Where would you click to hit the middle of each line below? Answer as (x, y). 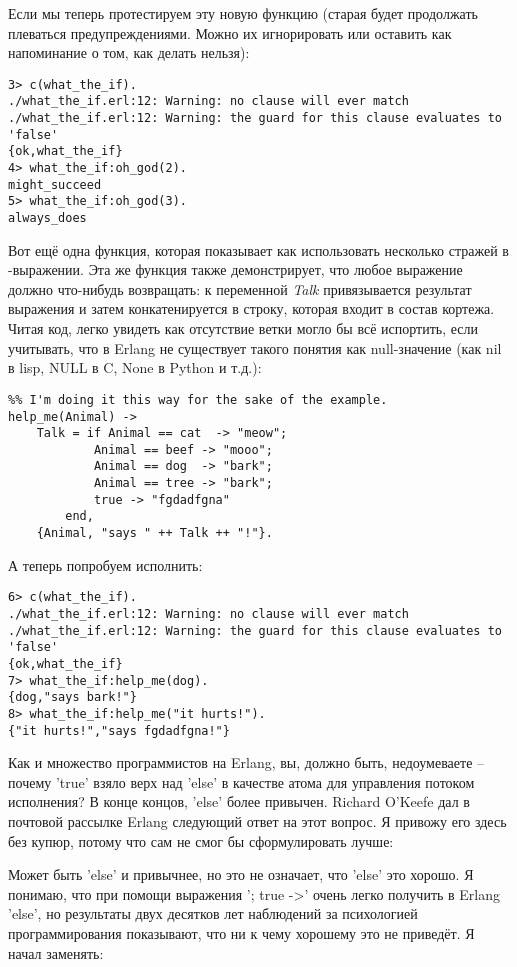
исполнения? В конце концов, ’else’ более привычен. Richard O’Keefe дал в (239, 801)
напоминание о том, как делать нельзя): (129, 52)
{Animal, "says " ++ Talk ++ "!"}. (154, 533)
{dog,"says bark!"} (72, 697)
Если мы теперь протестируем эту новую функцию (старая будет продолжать (243, 13)
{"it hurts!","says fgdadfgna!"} (119, 730)
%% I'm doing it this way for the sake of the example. (198, 399)
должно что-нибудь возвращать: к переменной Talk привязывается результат (240, 288)
